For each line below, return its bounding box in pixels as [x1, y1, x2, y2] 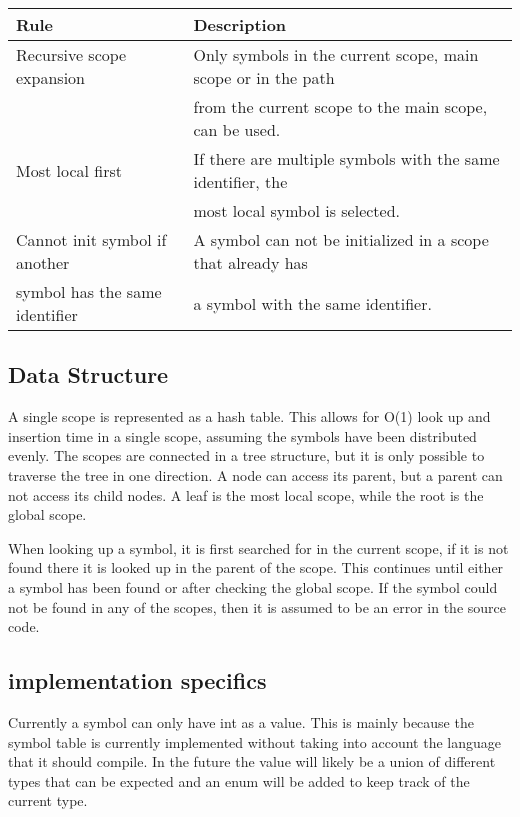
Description [193, 13, 287, 36]
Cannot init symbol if [16, 228, 167, 251]
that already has [193, 251, 308, 274]
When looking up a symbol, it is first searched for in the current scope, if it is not [8, 537, 509, 558]
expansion [16, 66, 85, 89]
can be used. [193, 118, 281, 141]
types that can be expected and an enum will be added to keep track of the [8, 770, 470, 791]
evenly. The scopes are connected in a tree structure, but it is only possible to [8, 445, 485, 466]
